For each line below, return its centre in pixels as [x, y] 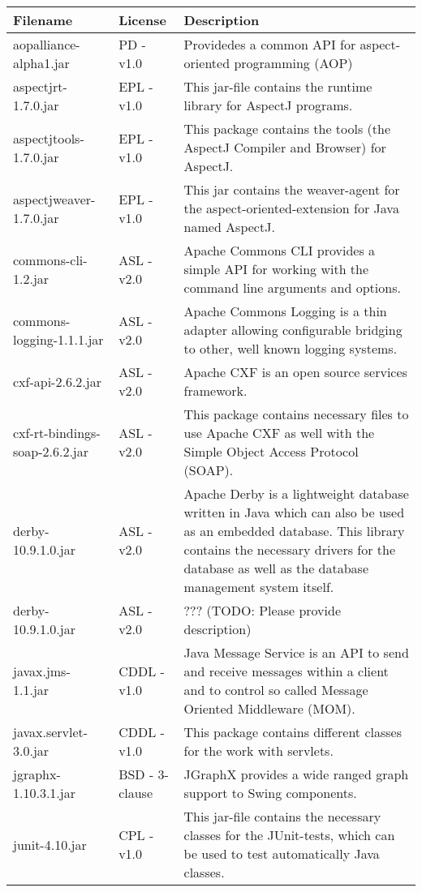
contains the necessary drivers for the [290, 549]
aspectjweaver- [54, 199]
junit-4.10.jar [50, 844]
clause [136, 793]
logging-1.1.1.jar [58, 339]
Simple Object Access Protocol [271, 451]
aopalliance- [47, 44]
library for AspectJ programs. [268, 105]
